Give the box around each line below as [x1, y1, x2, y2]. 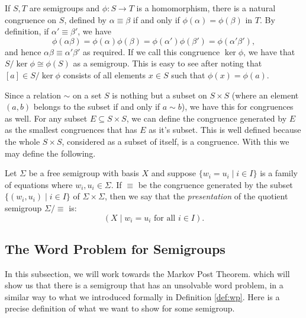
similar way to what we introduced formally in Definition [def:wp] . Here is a [5, 290, 280, 303]
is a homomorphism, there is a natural [136, 2, 276, 14]
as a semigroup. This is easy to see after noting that [73, 57, 262, 69]
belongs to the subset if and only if [33, 100, 160, 113]
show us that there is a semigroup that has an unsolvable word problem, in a [5, 279, 284, 291]
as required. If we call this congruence [82, 45, 220, 58]
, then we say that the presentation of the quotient [104, 190, 288, 202]
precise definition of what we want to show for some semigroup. [5, 302, 235, 314]
